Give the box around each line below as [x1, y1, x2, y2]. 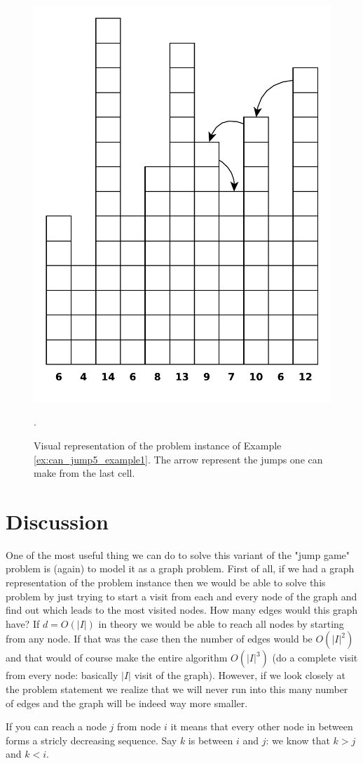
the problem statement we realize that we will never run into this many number [6, 682, 348, 697]
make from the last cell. [34, 466, 135, 480]
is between [188, 732, 233, 747]
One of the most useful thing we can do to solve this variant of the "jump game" [6, 547, 350, 562]
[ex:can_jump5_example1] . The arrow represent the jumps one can [34, 452, 323, 466]
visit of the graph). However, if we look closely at [134, 668, 345, 683]
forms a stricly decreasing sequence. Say [6, 732, 177, 747]
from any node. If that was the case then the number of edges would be [6, 631, 313, 646]
